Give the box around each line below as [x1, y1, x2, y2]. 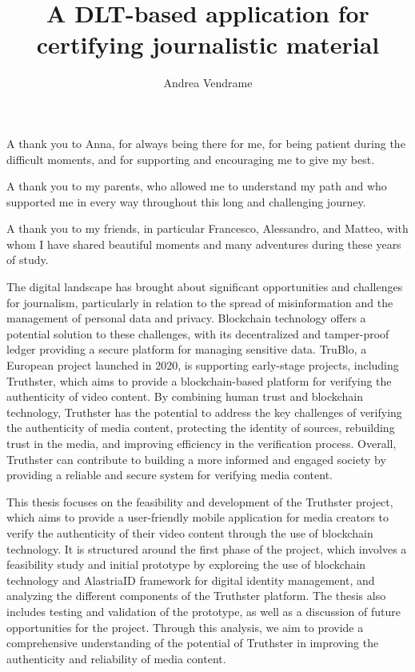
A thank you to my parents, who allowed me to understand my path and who [6, 178, 387, 194]
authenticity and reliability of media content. [6, 650, 226, 666]
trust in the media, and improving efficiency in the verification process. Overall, [6, 435, 397, 451]
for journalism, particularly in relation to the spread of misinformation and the [6, 294, 393, 310]
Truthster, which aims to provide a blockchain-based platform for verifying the [6, 372, 392, 389]
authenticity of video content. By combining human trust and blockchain [6, 388, 364, 405]
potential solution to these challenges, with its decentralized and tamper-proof [6, 325, 389, 342]
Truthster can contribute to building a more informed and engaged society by [6, 450, 386, 467]
